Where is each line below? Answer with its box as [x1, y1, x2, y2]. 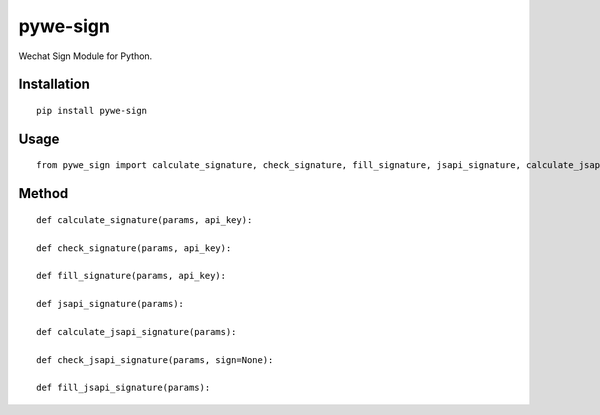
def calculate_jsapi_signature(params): [36, 326, 237, 337]
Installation [18, 76, 90, 93]
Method [18, 185, 69, 202]
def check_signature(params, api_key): [36, 242, 232, 254]
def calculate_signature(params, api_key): [36, 214, 253, 225]
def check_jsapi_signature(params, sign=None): [36, 354, 274, 365]
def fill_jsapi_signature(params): [36, 382, 211, 394]
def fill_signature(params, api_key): [36, 270, 227, 282]
